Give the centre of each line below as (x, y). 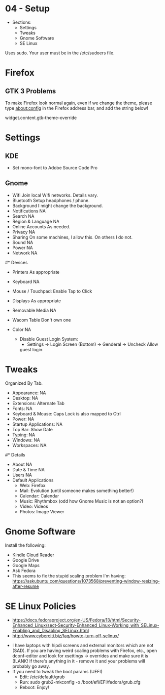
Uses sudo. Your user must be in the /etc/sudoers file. (60, 53)
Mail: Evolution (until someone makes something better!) (77, 491)
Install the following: (25, 545)
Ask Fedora (24, 571)
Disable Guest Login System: (49, 339)
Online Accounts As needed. (41, 226)
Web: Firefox (33, 485)
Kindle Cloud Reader (33, 555)
